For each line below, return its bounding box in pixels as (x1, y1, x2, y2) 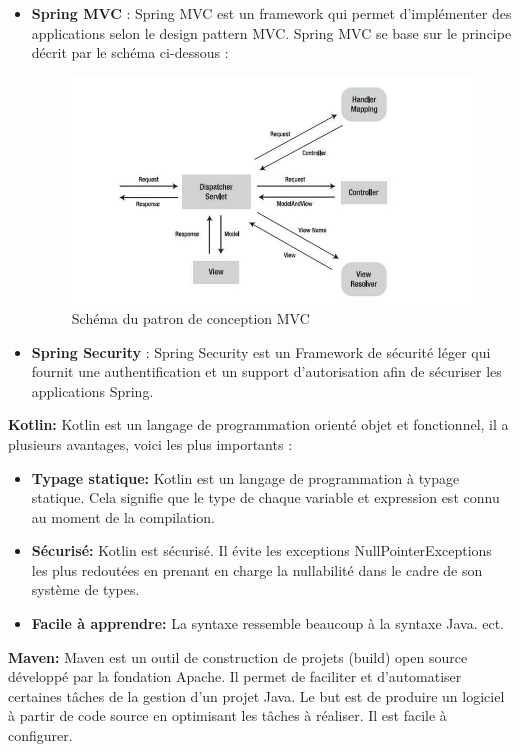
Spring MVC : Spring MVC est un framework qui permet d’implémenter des (31, 3, 512, 23)
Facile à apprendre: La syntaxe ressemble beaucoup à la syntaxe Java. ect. (31, 613, 505, 634)
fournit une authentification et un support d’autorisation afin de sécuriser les (31, 361, 502, 382)
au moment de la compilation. (31, 506, 215, 527)
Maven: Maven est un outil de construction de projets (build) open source (8, 646, 468, 667)
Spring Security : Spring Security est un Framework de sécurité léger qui (31, 341, 491, 362)
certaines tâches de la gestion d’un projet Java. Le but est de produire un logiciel (8, 685, 505, 706)
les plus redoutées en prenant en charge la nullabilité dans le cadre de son (31, 559, 483, 580)
